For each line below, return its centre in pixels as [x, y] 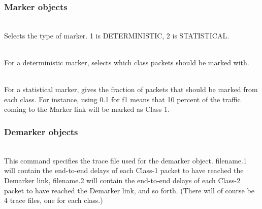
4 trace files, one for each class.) [54, 200]
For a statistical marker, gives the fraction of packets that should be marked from [131, 89]
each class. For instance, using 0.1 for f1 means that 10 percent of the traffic [122, 99]
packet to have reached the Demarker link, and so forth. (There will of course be [129, 190]
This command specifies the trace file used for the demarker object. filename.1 [125, 160]
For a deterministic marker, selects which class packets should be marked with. [127, 62]
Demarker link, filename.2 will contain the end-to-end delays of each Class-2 [122, 180]
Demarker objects [41, 131]
